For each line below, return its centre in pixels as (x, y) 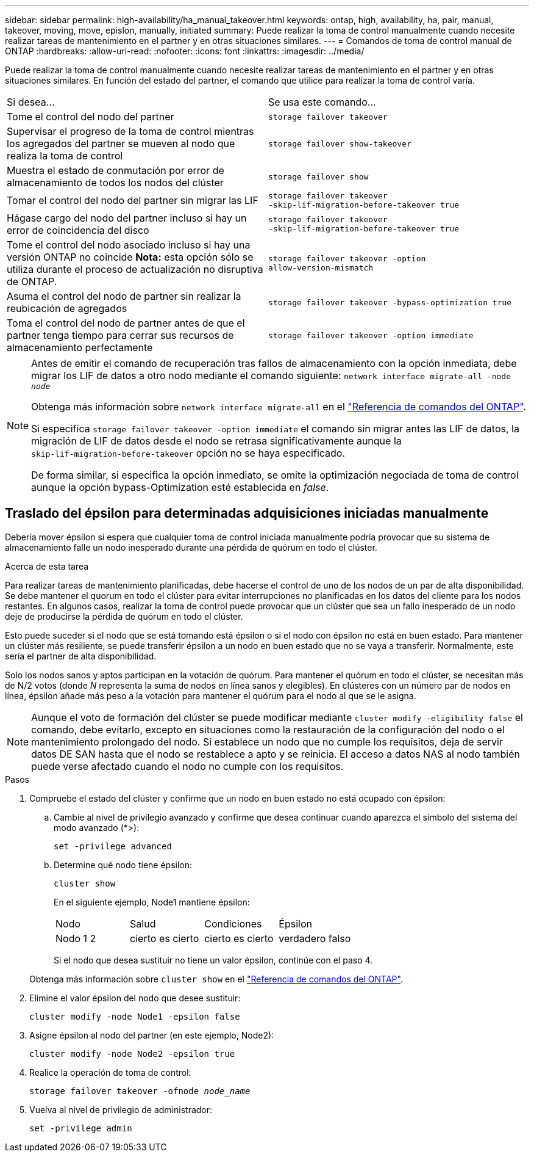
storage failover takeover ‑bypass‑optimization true (390, 302)
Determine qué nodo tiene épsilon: (123, 865)
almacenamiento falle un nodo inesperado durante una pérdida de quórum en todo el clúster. (191, 547)
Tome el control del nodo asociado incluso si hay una (129, 245)
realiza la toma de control (65, 156)
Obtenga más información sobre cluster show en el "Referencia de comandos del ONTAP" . (216, 979)
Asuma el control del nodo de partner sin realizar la (124, 296)
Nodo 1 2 (76, 938)
